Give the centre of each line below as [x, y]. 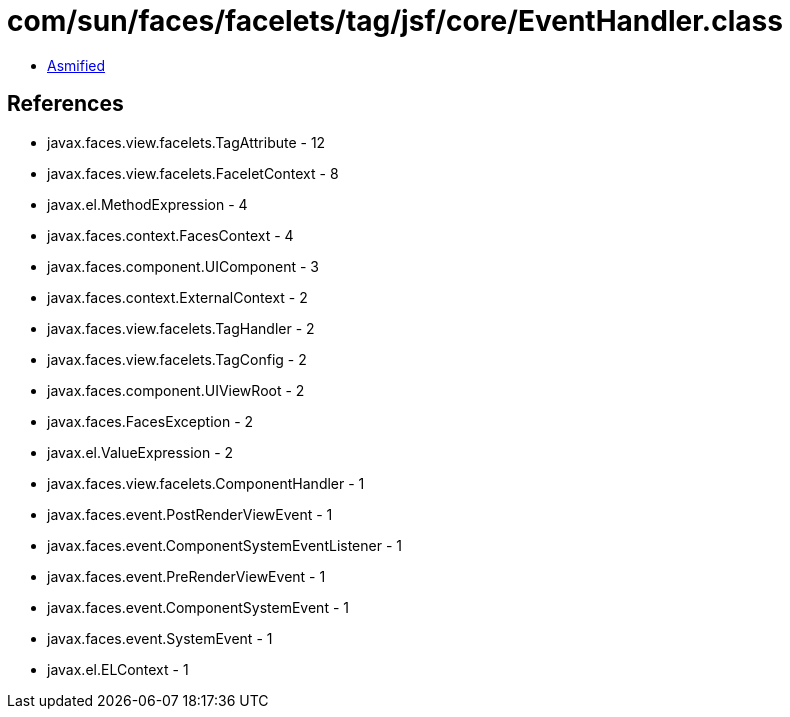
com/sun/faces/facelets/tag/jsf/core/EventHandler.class [395, 21]
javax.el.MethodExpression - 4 [147, 204]
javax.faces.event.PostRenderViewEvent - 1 [190, 514]
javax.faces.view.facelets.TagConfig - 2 [177, 359]
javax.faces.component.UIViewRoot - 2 [176, 390]
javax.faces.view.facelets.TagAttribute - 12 [186, 142]
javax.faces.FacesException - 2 [150, 421]
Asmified [76, 65]
